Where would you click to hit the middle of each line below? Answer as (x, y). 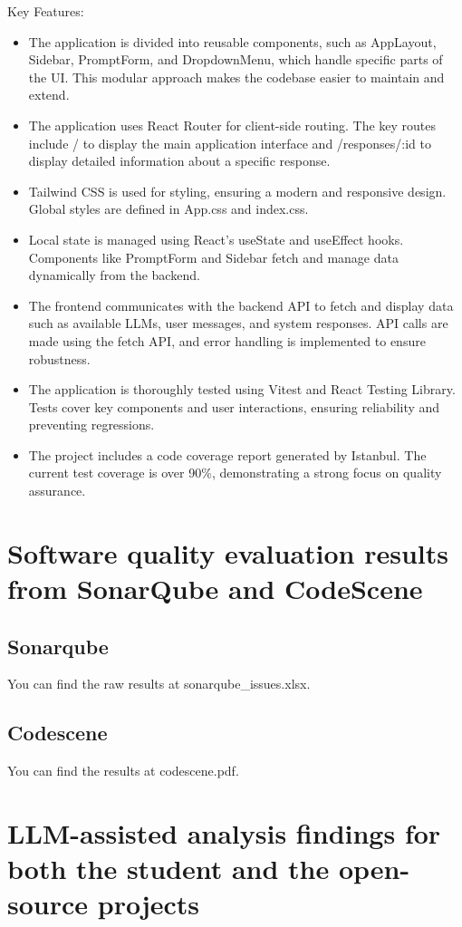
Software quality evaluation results (228, 552)
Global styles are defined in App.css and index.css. (168, 209)
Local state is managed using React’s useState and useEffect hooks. (216, 239)
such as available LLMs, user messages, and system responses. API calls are (238, 323)
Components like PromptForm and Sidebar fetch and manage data (213, 257)
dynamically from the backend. (114, 275)
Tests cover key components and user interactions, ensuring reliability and (234, 406)
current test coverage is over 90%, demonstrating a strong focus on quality (235, 473)
